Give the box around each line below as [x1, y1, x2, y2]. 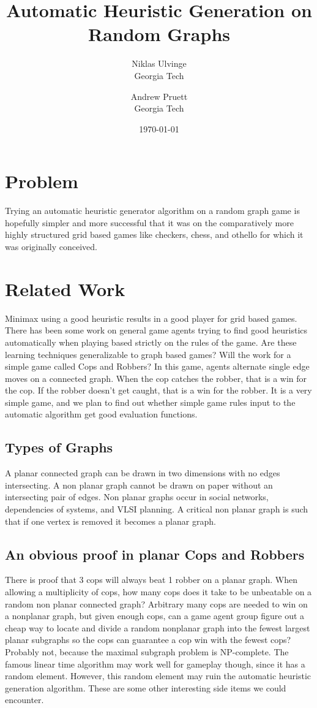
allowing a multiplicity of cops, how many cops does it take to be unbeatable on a [5, 585, 312, 598]
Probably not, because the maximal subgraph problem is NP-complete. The [5, 645, 289, 658]
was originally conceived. [5, 240, 98, 253]
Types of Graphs [5, 438, 113, 457]
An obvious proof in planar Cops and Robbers [5, 544, 305, 563]
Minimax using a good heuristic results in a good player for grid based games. [5, 311, 297, 324]
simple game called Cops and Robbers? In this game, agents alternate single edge [5, 360, 310, 373]
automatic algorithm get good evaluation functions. [5, 408, 198, 421]
